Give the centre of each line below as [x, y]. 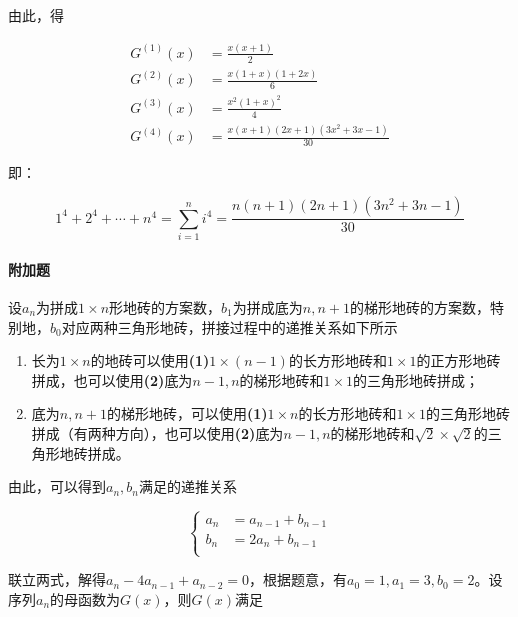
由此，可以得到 [57, 486]
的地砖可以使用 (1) [150, 360]
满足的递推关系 [188, 486]
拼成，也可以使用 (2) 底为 [112, 379]
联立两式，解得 [57, 579]
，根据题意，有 [298, 579]
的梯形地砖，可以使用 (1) [187, 413]
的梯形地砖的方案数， [419, 307]
